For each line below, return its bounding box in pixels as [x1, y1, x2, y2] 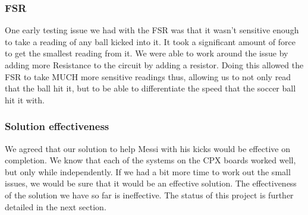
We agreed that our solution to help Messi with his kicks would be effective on [5, 142, 290, 154]
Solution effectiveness [5, 119, 109, 134]
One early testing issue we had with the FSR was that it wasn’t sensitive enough [5, 24, 299, 36]
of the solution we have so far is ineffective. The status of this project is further [5, 188, 294, 201]
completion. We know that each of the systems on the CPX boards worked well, [5, 154, 296, 166]
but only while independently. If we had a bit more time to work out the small [5, 165, 291, 178]
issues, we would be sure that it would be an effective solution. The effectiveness [5, 177, 297, 189]
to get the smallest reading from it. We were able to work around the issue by [5, 47, 288, 59]
